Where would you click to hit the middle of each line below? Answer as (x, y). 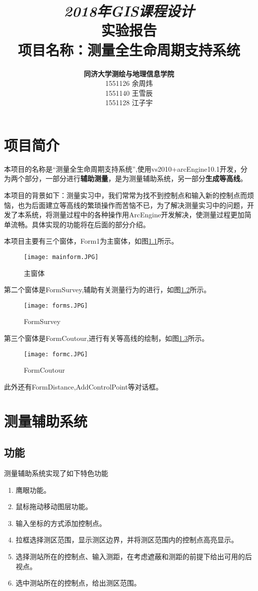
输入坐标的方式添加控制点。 (61, 523)
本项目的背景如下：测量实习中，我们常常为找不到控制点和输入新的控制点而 (126, 195)
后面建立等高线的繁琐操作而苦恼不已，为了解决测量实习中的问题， (139, 205)
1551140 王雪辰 (129, 93)
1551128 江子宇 (129, 102)
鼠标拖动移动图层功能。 (54, 506)
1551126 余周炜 (129, 83)
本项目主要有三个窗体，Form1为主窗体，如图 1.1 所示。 (91, 241)
